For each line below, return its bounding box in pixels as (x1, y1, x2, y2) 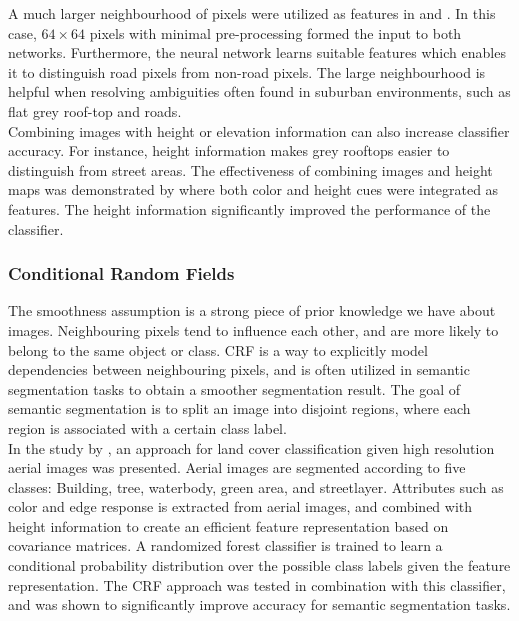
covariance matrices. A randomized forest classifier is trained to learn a (8, 535, 443, 556)
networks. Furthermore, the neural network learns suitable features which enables (8, 42, 506, 63)
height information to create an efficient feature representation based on (8, 515, 449, 536)
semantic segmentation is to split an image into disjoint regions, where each (8, 398, 471, 419)
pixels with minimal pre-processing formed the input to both (89, 22, 462, 43)
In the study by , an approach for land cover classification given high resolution (8, 437, 495, 458)
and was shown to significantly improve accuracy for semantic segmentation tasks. (8, 594, 511, 615)
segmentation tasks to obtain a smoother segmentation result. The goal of (8, 378, 461, 399)
